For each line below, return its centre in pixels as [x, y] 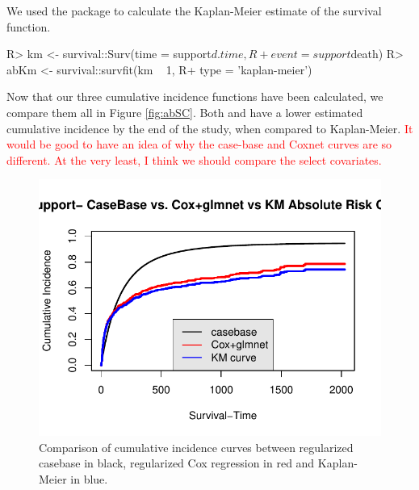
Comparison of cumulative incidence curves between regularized [196, 447]
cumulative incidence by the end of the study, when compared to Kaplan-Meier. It [210, 128]
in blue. [89, 478]
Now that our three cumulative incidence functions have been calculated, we [195, 96]
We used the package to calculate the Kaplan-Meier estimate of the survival [194, 10]
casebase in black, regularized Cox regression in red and [177, 463]
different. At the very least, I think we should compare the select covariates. [194, 159]
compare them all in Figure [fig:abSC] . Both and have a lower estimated [185, 112]
